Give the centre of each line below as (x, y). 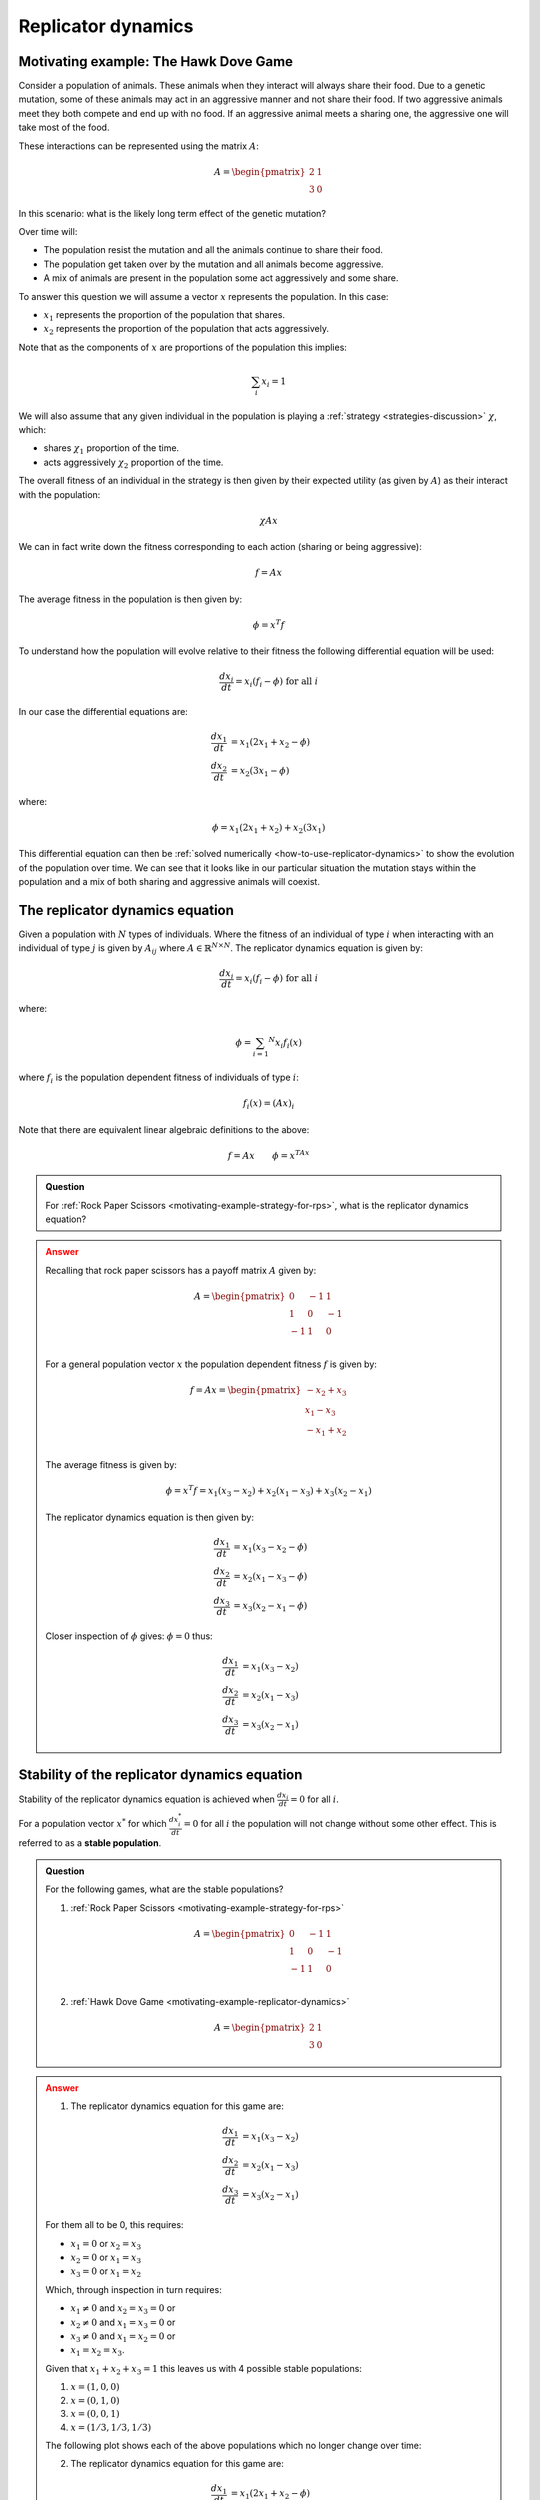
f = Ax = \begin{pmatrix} (246, 1390)
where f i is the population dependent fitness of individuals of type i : (159, 1078)
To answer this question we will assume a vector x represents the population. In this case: (203, 296)
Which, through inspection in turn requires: (133, 2289)
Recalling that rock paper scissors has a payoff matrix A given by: (181, 1270)
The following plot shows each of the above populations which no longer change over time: (233, 2445)
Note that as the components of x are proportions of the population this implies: (182, 347)
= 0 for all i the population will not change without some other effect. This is (340, 1823)
